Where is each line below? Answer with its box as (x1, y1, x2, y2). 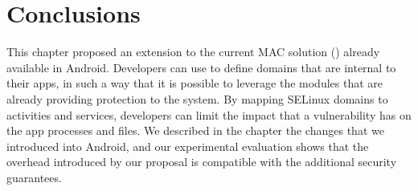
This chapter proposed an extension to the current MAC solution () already (6, 43, 380, 60)
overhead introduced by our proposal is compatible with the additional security (6, 153, 397, 170)
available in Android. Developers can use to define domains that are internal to (6, 59, 396, 75)
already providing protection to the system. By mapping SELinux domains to (6, 90, 388, 107)
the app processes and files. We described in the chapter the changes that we (6, 122, 384, 139)
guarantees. (6, 169, 62, 185)
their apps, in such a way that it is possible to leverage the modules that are (6, 75, 383, 91)
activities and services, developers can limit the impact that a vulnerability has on (6, 106, 412, 123)
